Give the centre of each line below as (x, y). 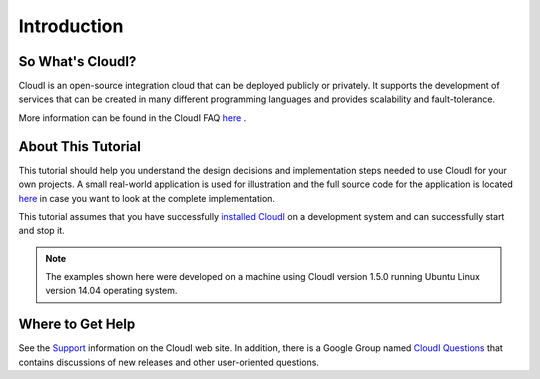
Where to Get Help (77, 324)
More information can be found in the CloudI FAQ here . (132, 117)
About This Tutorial (80, 146)
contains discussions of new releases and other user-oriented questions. (169, 362)
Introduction (71, 26)
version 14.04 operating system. (111, 291)
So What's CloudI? (77, 61)
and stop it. (41, 231)
